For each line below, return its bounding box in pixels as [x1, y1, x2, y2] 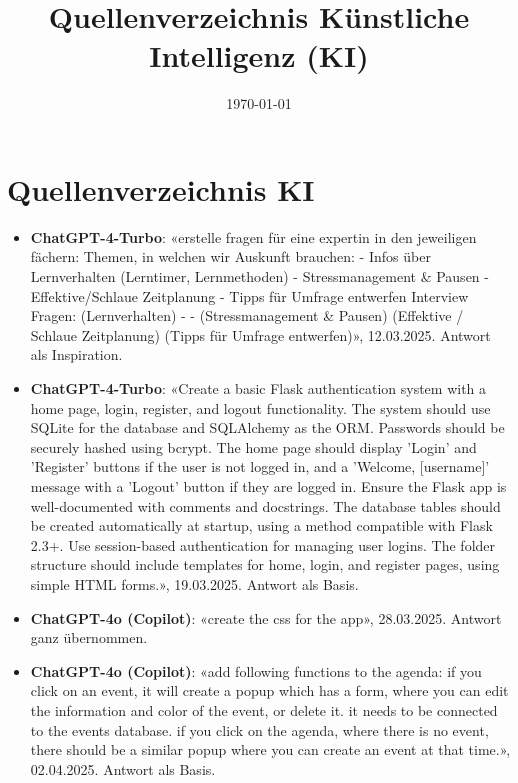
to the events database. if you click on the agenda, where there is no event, [30, 719, 489, 740]
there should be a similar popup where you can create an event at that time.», [30, 739, 511, 760]
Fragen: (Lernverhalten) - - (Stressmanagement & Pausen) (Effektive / [30, 305, 464, 326]
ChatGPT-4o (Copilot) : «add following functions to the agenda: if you [30, 660, 482, 681]
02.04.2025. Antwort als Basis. [30, 758, 216, 779]
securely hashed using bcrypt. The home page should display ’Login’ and [30, 436, 477, 457]
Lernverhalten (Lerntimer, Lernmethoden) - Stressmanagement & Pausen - [30, 266, 489, 287]
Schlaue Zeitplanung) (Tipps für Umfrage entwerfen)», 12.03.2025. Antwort [30, 324, 491, 345]
